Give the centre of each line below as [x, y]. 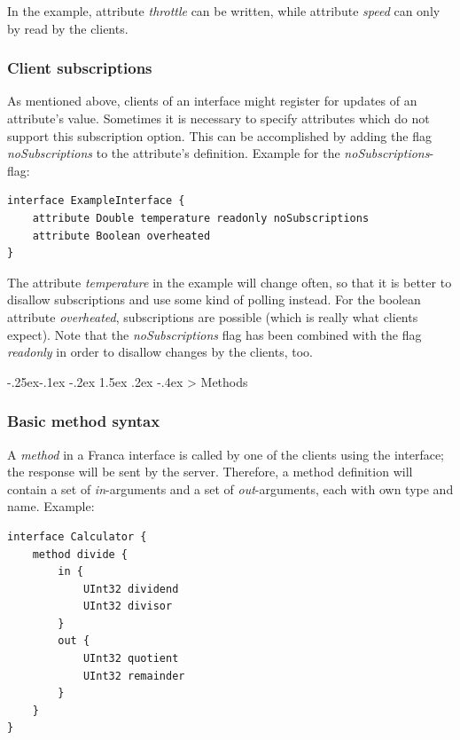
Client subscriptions [80, 68]
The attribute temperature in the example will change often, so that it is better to [230, 282]
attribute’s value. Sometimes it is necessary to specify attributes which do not [218, 118]
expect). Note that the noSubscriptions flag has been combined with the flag [214, 334]
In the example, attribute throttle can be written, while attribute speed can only [224, 11]
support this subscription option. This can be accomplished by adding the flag [219, 135]
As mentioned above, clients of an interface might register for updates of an [212, 101]
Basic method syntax [84, 421]
